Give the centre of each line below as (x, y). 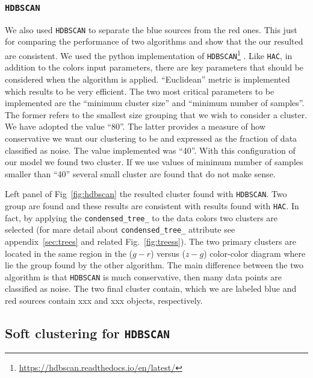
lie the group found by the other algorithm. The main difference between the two (154, 265)
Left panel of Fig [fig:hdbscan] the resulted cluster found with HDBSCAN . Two (146, 194)
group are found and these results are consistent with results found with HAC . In (152, 205)
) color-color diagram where (255, 253)
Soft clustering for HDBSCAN (87, 332)
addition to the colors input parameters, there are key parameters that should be (154, 67)
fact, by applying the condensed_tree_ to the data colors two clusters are (141, 217)
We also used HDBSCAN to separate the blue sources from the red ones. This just (151, 29)
